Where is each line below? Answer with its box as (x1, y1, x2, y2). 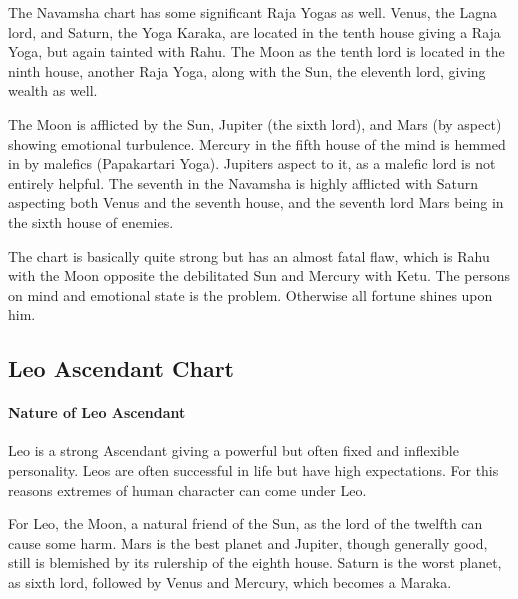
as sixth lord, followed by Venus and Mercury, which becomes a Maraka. (8, 572, 452, 593)
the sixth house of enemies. (8, 211, 174, 232)
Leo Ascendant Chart (8, 353, 235, 384)
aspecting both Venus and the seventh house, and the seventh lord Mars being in (8, 192, 504, 213)
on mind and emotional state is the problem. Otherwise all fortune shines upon (8, 284, 493, 305)
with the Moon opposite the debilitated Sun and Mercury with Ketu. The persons (8, 265, 511, 286)
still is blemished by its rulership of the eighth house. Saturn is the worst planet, (8, 552, 502, 573)
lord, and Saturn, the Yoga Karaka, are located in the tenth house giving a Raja (8, 21, 501, 42)
